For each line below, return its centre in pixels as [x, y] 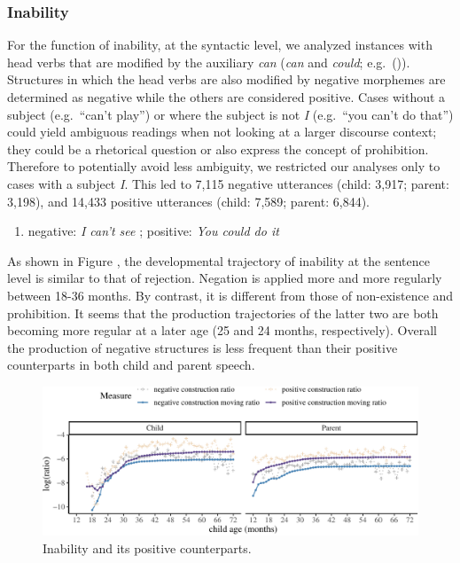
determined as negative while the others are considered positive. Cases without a [226, 97]
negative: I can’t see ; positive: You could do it [153, 231]
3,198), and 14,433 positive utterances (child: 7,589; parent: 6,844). [188, 201]
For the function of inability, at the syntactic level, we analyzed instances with [220, 45]
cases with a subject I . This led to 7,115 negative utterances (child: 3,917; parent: [228, 183]
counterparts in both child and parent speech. [131, 365]
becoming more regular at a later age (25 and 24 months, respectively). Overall [222, 330]
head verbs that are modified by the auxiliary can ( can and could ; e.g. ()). [209, 62]
